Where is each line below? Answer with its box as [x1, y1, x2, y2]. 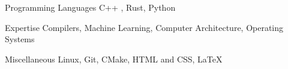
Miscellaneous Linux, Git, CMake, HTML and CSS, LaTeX [5, 52, 223, 65]
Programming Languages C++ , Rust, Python [5, 1, 176, 13]
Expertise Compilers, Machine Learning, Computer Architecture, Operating [5, 21, 284, 33]
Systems [5, 33, 35, 45]
